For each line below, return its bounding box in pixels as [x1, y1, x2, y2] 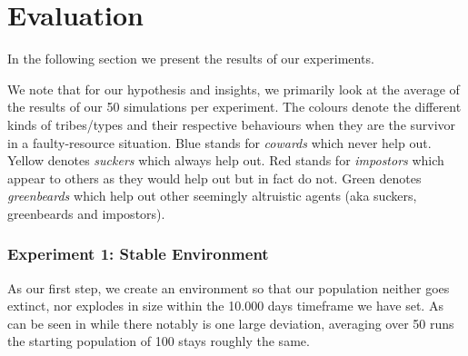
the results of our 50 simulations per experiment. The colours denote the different [7, 97, 462, 116]
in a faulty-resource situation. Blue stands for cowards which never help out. [7, 133, 432, 152]
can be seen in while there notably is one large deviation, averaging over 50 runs [7, 313, 454, 332]
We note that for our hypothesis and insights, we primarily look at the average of [7, 79, 460, 98]
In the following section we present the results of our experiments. [7, 49, 374, 68]
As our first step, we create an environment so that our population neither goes [7, 278, 450, 297]
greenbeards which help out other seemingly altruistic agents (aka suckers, [7, 186, 417, 205]
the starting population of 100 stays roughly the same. [7, 331, 310, 351]
